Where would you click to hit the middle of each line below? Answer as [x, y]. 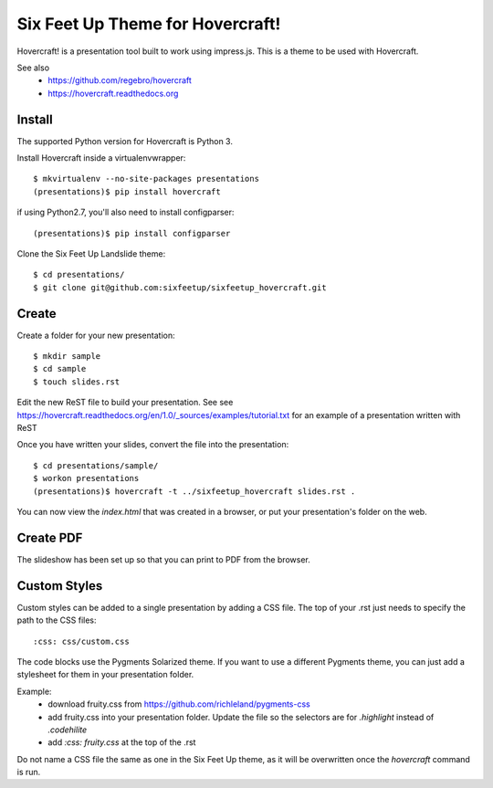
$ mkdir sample [67, 357]
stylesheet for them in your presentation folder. [105, 675]
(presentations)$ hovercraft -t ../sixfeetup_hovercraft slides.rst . [194, 491]
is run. [29, 772]
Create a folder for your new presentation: [96, 335]
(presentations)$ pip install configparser [132, 233]
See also [33, 68]
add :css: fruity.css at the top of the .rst [122, 742]
